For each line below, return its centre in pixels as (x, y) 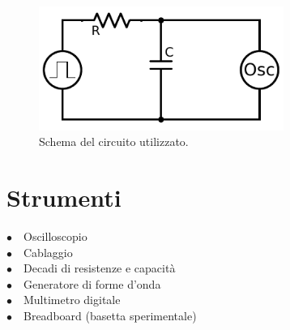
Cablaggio (48, 252)
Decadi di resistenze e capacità (100, 268)
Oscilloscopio (55, 236)
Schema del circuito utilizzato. (114, 141)
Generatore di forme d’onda (92, 283)
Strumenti (64, 197)
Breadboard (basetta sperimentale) (110, 316)
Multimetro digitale (72, 300)
